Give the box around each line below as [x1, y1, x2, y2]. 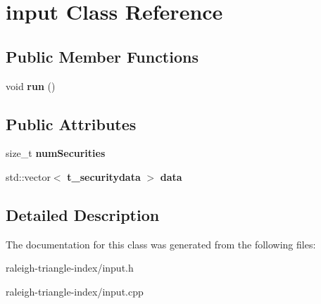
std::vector [6, 169, 51, 184]
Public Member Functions [6, 45, 199, 67]
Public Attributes [6, 113, 137, 134]
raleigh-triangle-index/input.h [6, 260, 134, 275]
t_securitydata [67, 169, 141, 184]
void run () [6, 78, 56, 93]
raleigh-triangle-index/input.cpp [6, 284, 144, 298]
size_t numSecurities [6, 146, 106, 160]
